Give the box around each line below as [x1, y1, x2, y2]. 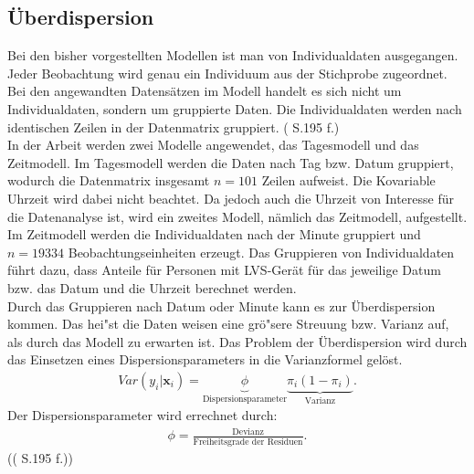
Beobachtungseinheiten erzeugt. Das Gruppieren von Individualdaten [68, 242, 455, 261]
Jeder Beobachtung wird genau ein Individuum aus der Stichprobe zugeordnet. [7, 63, 448, 82]
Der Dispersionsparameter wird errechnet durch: [7, 406, 278, 425]
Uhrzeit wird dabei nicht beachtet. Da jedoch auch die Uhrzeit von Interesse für [7, 188, 454, 207]
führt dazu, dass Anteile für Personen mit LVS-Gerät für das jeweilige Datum [7, 260, 441, 279]
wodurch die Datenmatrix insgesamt [7, 171, 210, 190]
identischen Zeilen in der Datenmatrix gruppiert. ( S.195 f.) [7, 117, 340, 136]
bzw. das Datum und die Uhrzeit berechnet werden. [7, 278, 297, 297]
